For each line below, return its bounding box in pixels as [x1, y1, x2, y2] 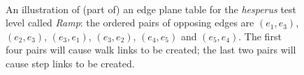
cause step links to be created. [6, 56, 135, 70]
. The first [238, 28, 282, 43]
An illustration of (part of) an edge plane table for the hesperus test [6, 1, 297, 16]
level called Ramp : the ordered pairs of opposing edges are [6, 15, 254, 30]
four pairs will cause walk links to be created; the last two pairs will [6, 42, 296, 57]
